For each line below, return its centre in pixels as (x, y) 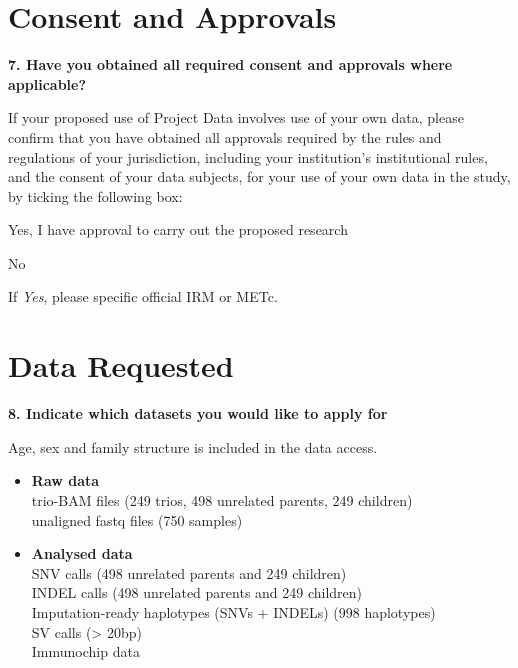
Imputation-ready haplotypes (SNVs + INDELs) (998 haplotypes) (233, 611)
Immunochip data (85, 651)
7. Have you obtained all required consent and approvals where (230, 64)
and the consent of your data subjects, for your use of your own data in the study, (259, 176)
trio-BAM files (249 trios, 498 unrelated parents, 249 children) (222, 499)
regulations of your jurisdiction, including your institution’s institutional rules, (248, 156)
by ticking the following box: (95, 195)
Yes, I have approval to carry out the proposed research (178, 229)
